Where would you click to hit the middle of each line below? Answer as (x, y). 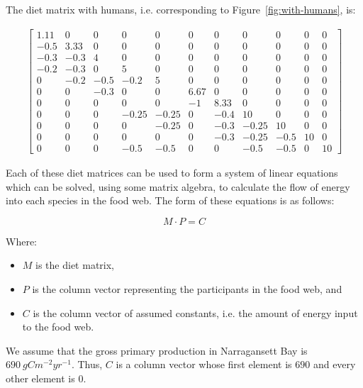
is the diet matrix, (75, 265)
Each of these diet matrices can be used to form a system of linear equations (172, 172)
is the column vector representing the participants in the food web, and (187, 288)
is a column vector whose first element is (204, 364)
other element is (40, 378)
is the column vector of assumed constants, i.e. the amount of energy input (195, 312)
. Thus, (87, 364)
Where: (21, 241)
